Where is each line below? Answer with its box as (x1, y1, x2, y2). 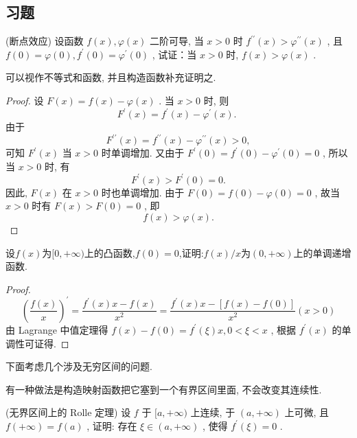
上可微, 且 (284, 405, 330, 419)
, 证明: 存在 (87, 418, 137, 433)
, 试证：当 (152, 47, 197, 61)
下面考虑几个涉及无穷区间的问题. (5, 359, 152, 373)
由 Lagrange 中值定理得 (5, 322, 108, 336)
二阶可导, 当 (150, 34, 204, 48)
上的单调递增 (293, 245, 352, 260)
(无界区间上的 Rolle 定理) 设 (5, 405, 131, 419)
